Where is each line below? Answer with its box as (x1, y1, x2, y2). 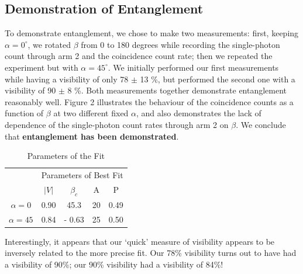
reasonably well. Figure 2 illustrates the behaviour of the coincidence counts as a (5, 95, 294, 107)
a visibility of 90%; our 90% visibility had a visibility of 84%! (5, 258, 223, 270)
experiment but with (5, 61, 78, 73)
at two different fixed (53, 107, 129, 119)
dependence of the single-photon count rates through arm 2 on (5, 118, 229, 130)
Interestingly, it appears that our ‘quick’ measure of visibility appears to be (5, 235, 275, 247)
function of (5, 107, 44, 119)
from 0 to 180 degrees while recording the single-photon (81, 38, 280, 50)
